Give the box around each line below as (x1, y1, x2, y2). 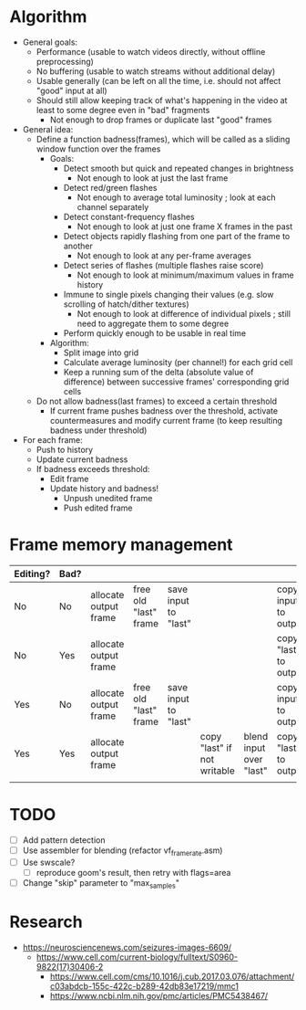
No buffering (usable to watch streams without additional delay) (36, 66, 276, 77)
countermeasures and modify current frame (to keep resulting (49, 415, 283, 426)
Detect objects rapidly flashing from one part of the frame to (63, 230, 291, 241)
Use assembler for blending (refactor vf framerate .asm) (22, 845, 223, 857)
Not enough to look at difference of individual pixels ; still (76, 308, 291, 319)
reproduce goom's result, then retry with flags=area (36, 867, 231, 878)
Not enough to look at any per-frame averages (76, 249, 252, 261)
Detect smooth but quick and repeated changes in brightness (63, 163, 294, 174)
